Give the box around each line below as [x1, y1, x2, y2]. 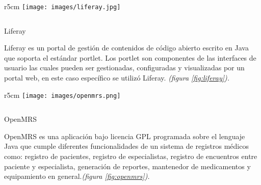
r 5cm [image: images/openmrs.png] [4, 89, 121, 100]
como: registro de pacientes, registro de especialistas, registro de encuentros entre [4, 151, 257, 162]
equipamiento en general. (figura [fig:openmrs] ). [4, 171, 150, 181]
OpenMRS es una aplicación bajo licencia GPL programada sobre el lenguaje [4, 130, 245, 141]
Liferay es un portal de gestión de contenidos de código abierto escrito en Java [4, 42, 249, 53]
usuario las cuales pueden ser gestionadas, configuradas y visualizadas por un [4, 62, 245, 73]
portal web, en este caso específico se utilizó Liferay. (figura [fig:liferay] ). [4, 72, 230, 83]
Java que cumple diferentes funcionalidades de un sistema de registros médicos [4, 141, 249, 151]
